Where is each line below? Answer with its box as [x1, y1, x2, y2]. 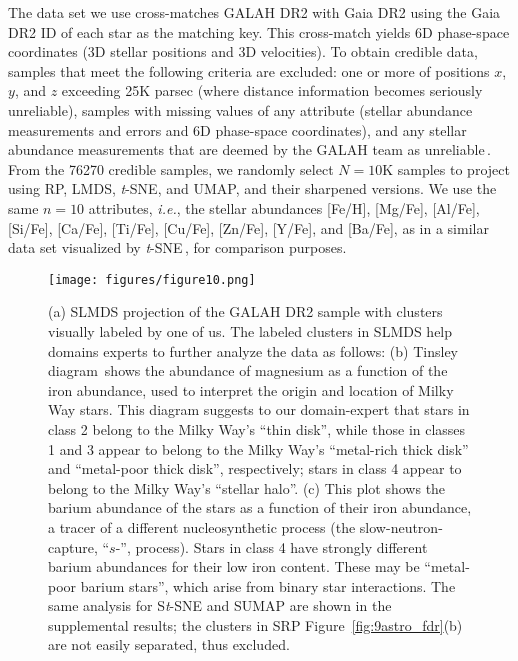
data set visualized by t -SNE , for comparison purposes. [8, 237, 347, 258]
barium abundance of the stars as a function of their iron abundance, [48, 497, 472, 518]
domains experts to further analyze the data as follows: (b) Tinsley [48, 340, 459, 361]
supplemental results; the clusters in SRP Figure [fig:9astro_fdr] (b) [48, 614, 463, 635]
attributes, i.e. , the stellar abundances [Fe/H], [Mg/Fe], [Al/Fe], [88, 197, 480, 218]
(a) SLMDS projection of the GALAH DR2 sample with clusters [48, 301, 443, 322]
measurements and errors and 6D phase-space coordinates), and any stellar [8, 119, 467, 140]
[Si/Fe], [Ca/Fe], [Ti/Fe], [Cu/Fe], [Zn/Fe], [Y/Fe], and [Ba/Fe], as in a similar [8, 217, 489, 238]
